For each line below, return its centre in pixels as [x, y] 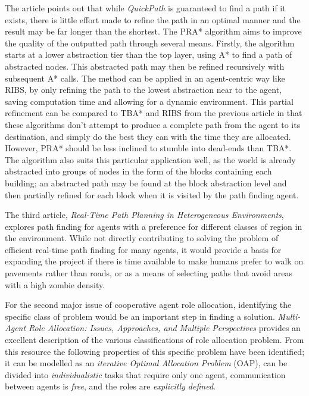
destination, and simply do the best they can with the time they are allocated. [148, 136]
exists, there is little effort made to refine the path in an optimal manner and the [153, 19]
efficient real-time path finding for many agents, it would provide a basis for [143, 249]
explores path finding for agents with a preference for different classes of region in [154, 226]
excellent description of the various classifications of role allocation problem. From [154, 340]
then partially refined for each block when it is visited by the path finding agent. [152, 194]
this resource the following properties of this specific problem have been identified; [155, 351]
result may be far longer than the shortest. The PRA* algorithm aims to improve [153, 31]
